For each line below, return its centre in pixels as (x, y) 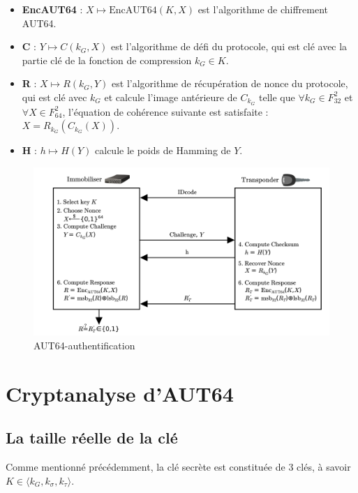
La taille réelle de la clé (92, 438)
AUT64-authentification (84, 345)
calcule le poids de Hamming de (163, 150)
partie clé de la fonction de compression (107, 60)
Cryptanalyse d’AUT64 (120, 393)
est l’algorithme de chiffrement (263, 9)
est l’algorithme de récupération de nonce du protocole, (230, 83)
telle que (277, 97)
